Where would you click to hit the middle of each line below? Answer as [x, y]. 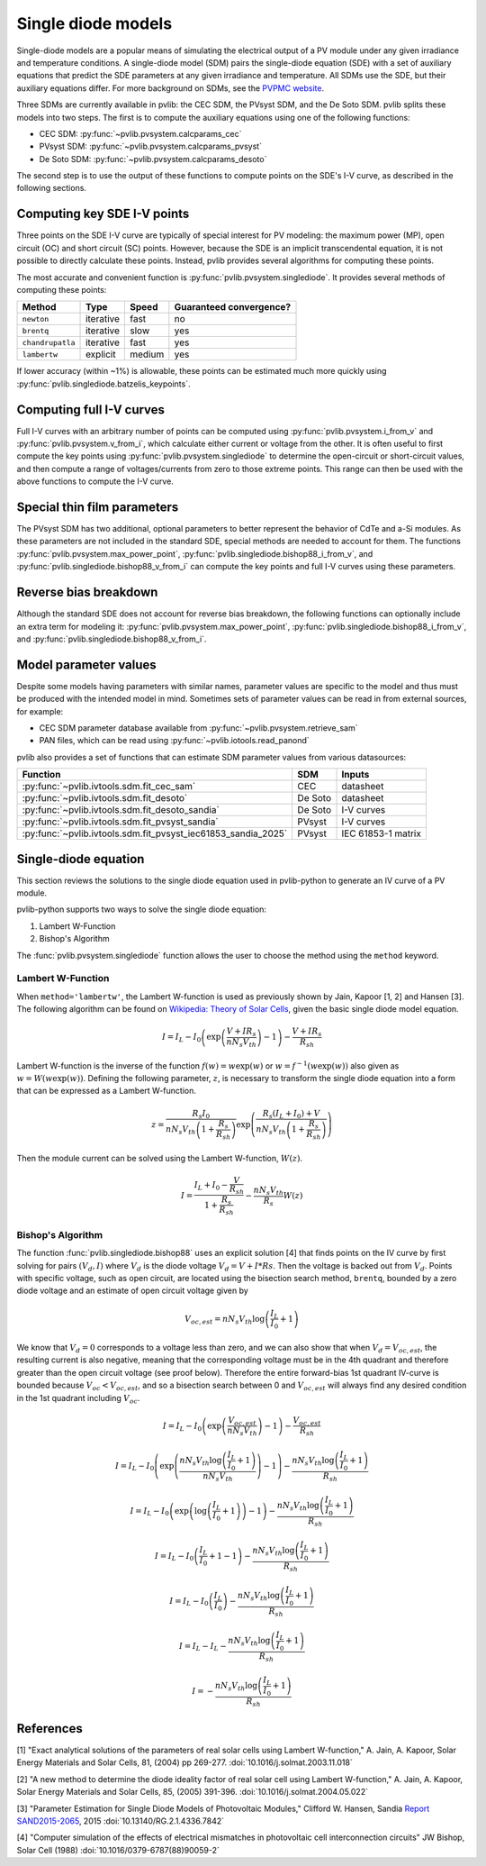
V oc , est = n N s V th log [225, 1320]
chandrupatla [49, 342]
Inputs [355, 775]
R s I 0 [201, 1115]
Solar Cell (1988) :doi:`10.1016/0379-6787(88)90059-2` [118, 1850]
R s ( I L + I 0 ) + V [291, 1115]
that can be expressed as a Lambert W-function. [107, 1091]
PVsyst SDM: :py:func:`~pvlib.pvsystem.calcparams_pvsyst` [151, 146]
